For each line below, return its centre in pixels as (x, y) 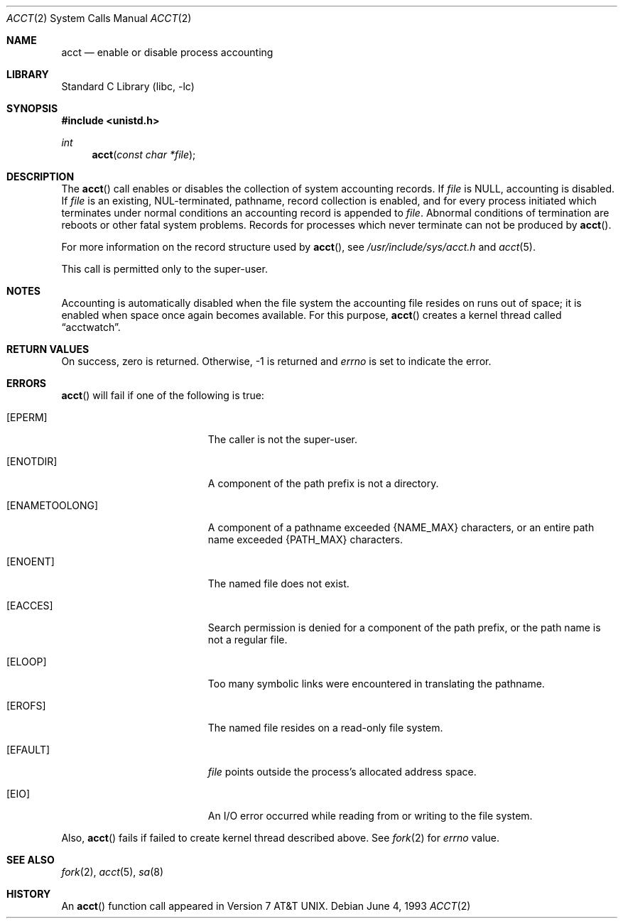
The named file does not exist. (278, 583)
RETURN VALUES (48, 349)
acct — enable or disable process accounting (167, 52)
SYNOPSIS (32, 108)
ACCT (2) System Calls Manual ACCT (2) (99, 18)
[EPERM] (27, 417)
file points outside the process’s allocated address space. (342, 772)
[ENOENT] (31, 561)
